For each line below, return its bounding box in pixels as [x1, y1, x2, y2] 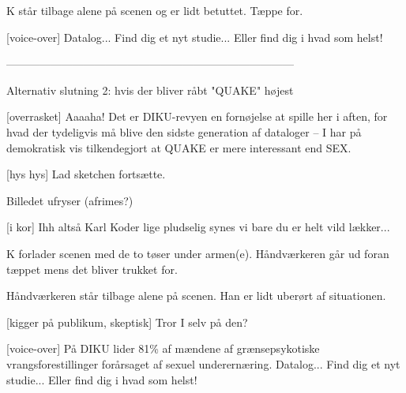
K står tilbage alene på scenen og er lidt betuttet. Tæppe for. [6, 2, 303, 18]
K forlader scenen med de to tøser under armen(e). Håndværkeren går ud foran [6, 245, 389, 261]
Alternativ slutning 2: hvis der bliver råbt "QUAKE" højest [6, 81, 294, 98]
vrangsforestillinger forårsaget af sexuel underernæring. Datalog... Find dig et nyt [6, 355, 400, 372]
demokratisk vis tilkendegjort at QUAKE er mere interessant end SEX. [6, 139, 351, 155]
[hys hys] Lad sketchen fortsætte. [6, 166, 166, 182]
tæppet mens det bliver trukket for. [6, 260, 178, 277]
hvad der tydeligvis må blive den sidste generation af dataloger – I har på [6, 123, 362, 140]
